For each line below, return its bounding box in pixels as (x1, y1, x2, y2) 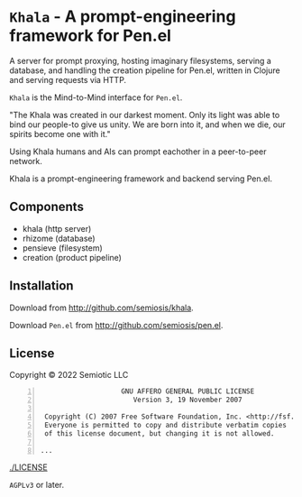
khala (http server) (22, 223, 92, 234)
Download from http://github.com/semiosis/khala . (9, 302, 194, 313)
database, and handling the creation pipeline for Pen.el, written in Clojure (9, 65, 281, 76)
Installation (9, 278, 74, 294)
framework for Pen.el (9, 25, 171, 46)
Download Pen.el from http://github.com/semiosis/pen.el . (9, 319, 224, 330)
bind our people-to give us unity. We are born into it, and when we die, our (9, 119, 286, 130)
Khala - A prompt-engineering (9, 6, 236, 27)
